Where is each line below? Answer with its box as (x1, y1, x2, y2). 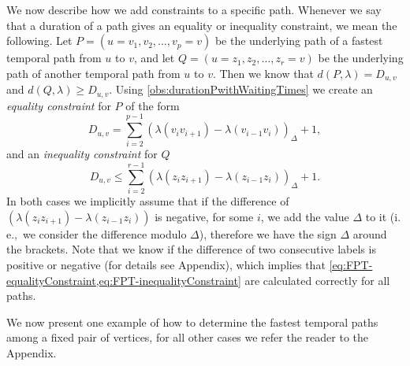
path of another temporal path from (6, 65, 181, 81)
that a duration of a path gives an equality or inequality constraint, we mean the (6, 17, 397, 33)
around (352, 225, 387, 242)
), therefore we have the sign (199, 225, 337, 242)
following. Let (6, 32, 73, 49)
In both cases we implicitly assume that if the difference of (6, 193, 289, 209)
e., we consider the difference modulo (6, 225, 187, 242)
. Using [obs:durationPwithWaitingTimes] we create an (109, 81, 373, 98)
